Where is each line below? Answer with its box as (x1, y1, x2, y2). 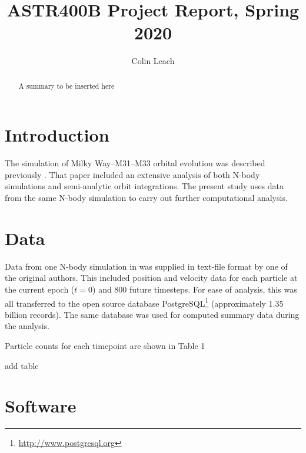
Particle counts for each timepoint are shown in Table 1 (5, 340, 205, 352)
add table (5, 359, 39, 371)
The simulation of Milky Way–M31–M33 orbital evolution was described (5, 157, 265, 169)
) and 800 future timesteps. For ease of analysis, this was (92, 283, 297, 295)
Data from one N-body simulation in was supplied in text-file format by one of (5, 260, 288, 272)
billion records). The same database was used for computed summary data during (5, 308, 300, 320)
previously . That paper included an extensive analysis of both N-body (5, 168, 260, 180)
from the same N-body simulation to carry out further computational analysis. (5, 192, 288, 204)
